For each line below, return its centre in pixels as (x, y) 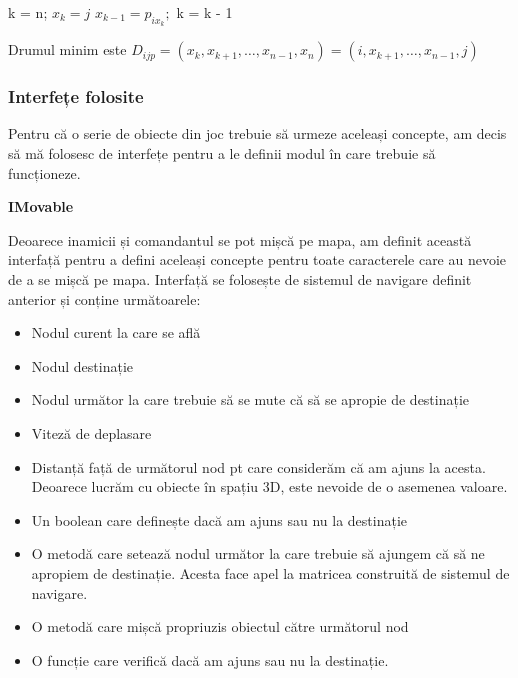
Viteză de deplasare (91, 432)
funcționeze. (44, 172)
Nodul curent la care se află (116, 332)
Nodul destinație (82, 365)
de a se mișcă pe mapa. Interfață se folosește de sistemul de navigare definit (240, 278)
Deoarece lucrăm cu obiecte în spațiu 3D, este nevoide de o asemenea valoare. (269, 486)
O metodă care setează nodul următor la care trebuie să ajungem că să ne (258, 553)
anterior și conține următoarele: (104, 298)
